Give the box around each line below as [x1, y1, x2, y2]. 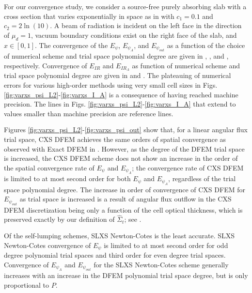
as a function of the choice [167, 40, 245, 50]
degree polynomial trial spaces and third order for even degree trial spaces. [4, 250, 226, 260]
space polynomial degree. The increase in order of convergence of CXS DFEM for [4, 184, 245, 194]
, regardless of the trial [168, 173, 236, 184]
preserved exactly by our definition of [4, 214, 115, 224]
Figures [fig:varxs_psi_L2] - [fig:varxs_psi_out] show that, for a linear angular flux [4, 124, 248, 135]
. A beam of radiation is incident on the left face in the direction [50, 20, 242, 31]
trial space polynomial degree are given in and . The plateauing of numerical [4, 70, 231, 80]
